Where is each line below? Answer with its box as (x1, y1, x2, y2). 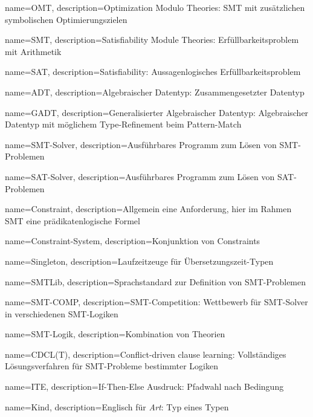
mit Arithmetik (5, 45, 62, 57)
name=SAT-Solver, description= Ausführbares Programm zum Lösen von (5, 170, 275, 183)
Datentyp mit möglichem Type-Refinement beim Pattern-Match (5, 118, 242, 131)
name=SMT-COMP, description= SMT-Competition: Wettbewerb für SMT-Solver (5, 296, 308, 308)
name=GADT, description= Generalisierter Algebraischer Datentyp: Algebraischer (5, 106, 309, 118)
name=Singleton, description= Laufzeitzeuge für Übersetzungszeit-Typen (5, 254, 274, 267)
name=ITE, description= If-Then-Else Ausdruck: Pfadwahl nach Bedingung (5, 380, 284, 393)
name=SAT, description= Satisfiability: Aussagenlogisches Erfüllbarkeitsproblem (5, 65, 301, 78)
